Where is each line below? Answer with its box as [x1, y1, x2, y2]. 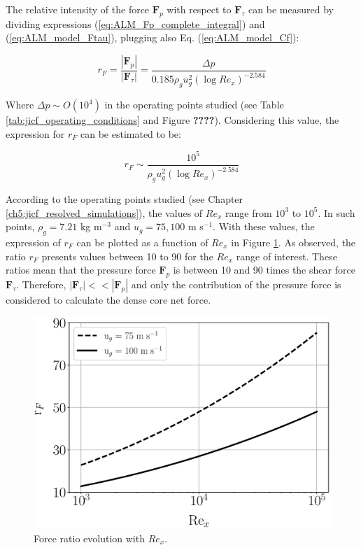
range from [225, 205, 272, 220]
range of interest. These [236, 248, 337, 263]
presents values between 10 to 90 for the [41, 248, 213, 263]
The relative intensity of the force [6, 2, 150, 16]
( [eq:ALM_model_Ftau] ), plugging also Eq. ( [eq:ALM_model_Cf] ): [6, 30, 299, 45]
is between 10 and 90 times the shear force [173, 262, 355, 277]
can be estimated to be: [80, 126, 181, 141]
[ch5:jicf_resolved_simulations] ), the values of [6, 205, 203, 220]
